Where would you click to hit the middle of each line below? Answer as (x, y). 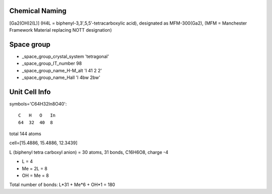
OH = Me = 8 (35, 175)
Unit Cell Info (30, 92)
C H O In (37, 115)
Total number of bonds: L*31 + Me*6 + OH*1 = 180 (62, 185)
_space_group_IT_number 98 (52, 63)
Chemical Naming (38, 11)
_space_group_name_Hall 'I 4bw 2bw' (61, 77)
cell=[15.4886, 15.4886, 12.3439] (43, 143)
